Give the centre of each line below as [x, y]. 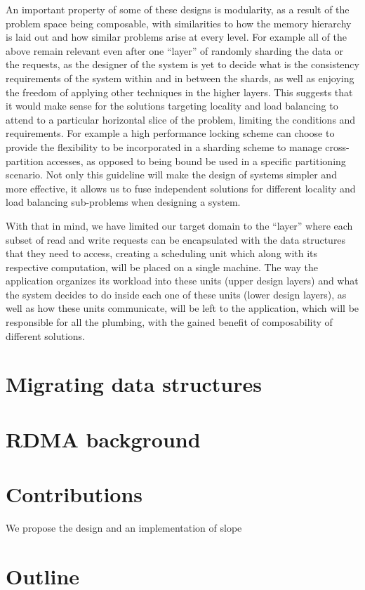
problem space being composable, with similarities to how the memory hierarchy [179, 23]
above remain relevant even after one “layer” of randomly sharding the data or [175, 50]
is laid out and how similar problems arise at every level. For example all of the [177, 37]
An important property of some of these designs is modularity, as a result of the [178, 9]
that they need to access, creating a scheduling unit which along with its [162, 253]
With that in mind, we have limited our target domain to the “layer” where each [179, 225]
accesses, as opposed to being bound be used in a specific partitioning [196, 160]
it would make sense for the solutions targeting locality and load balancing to [172, 106]
